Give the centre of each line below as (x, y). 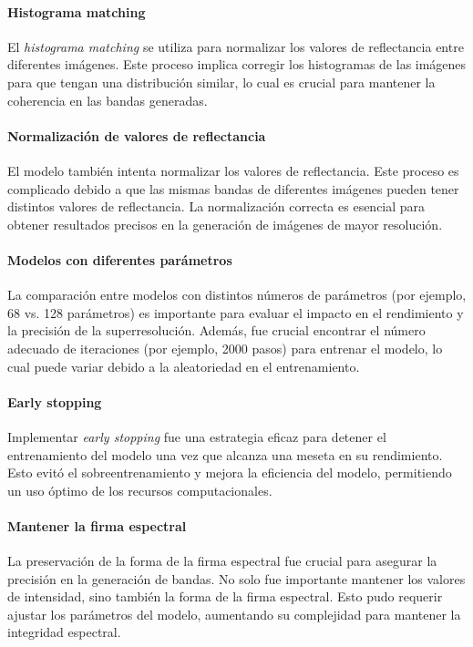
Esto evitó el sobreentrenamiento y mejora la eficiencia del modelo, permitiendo (230, 472)
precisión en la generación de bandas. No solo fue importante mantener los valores (236, 578)
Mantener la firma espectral (97, 525)
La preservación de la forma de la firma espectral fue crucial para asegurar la (222, 561)
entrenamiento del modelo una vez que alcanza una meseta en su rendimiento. (225, 454)
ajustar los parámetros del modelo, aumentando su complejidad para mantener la (234, 614)
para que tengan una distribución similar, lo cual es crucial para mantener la (221, 82)
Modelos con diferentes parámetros (120, 259)
